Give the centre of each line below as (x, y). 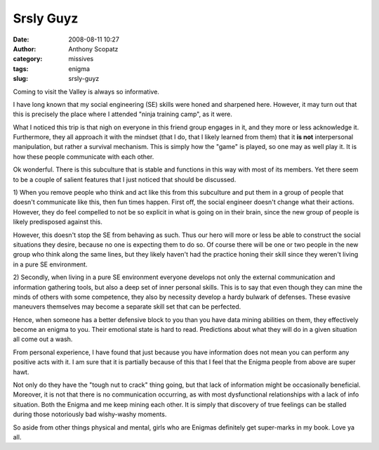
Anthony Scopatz (93, 49)
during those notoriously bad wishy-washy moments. (90, 414)
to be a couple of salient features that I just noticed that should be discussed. (125, 179)
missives (81, 59)
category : (28, 59)
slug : (20, 79)
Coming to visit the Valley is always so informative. (86, 91)
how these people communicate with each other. (84, 156)
